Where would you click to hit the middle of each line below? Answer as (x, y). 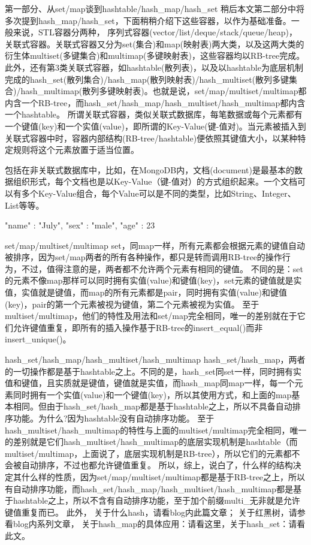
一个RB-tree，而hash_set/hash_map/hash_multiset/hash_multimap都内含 (163, 102)
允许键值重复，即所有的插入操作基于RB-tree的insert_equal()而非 (138, 327)
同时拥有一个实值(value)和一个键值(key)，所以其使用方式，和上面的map (152, 394)
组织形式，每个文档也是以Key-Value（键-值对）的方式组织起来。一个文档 (155, 181)
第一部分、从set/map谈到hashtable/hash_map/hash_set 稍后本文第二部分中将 (155, 8)
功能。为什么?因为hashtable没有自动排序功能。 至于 (114, 418)
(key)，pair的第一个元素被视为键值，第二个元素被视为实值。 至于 (132, 304)
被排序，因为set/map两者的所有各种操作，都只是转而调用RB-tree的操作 (144, 257)
